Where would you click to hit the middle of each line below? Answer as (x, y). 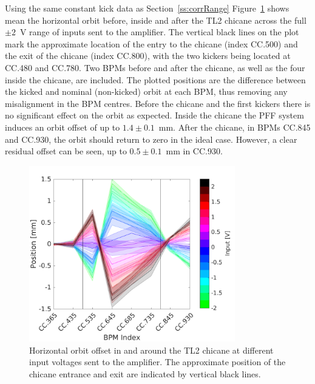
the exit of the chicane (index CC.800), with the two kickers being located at (148, 56)
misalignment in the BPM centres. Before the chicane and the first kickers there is (158, 103)
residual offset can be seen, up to (66, 151)
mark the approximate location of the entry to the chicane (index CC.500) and (151, 43)
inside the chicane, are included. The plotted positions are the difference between (155, 79)
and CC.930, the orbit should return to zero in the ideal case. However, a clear (151, 139)
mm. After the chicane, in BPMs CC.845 (235, 127)
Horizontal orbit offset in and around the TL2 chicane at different (151, 350)
